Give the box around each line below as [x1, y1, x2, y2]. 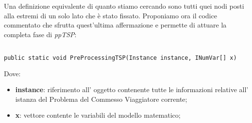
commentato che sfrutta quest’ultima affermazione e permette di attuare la [4, 20, 227, 30]
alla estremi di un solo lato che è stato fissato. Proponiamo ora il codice [4, 10, 217, 20]
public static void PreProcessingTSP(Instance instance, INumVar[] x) [4, 55, 237, 62]
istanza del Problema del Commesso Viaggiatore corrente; [15, 94, 187, 104]
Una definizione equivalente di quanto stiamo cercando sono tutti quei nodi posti [4, 1, 244, 11]
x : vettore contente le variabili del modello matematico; [15, 110, 181, 120]
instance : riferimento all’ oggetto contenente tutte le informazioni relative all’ [15, 84, 249, 95]
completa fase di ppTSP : [4, 29, 77, 39]
